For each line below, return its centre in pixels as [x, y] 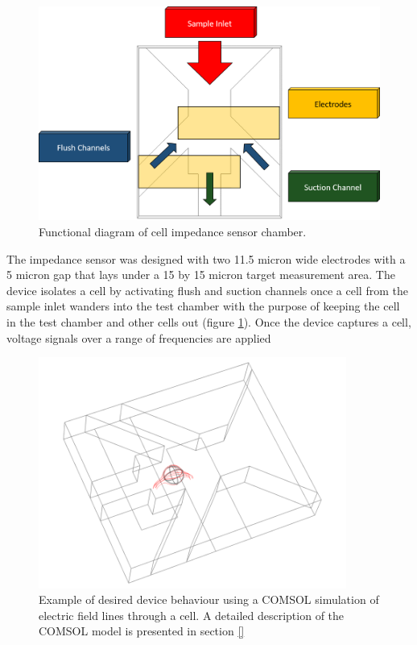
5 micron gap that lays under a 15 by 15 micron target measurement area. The [201, 275]
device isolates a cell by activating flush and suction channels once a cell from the [207, 290]
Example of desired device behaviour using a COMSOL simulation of [209, 599]
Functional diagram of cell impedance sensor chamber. [173, 231]
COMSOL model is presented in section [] [142, 631]
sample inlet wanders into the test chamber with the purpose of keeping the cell [203, 306]
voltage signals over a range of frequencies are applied [139, 337]
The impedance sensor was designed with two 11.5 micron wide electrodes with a [206, 258]
